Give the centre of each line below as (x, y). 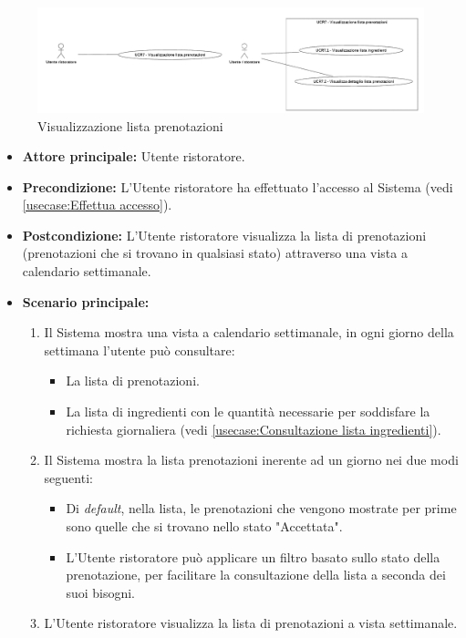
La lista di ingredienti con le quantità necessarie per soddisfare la (248, 412)
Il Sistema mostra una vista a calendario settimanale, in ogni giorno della (249, 332)
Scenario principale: (86, 301)
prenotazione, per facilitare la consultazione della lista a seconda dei (256, 575)
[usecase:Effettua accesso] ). (97, 205)
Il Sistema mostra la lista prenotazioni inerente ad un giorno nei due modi (251, 460)
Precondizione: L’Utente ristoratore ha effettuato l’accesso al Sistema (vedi (238, 186)
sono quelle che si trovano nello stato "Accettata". (204, 526)
